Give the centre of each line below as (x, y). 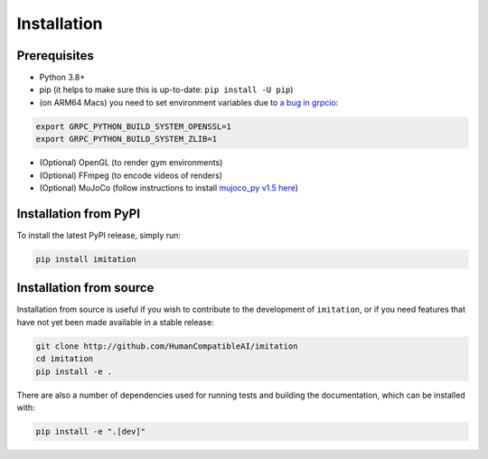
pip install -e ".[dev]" (91, 431)
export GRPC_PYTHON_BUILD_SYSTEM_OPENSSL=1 (134, 126)
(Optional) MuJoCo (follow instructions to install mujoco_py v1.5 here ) (169, 187)
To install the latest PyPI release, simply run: (99, 235)
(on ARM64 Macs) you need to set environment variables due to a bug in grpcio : (189, 102)
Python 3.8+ (62, 78)
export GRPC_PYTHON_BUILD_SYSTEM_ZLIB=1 (126, 139)
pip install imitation (86, 259)
